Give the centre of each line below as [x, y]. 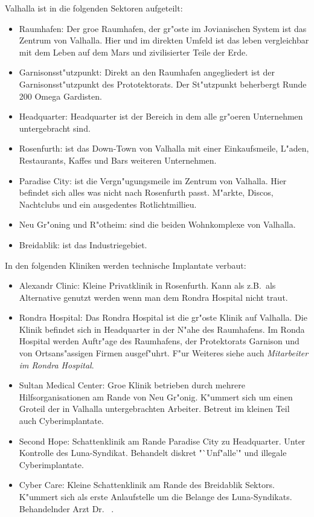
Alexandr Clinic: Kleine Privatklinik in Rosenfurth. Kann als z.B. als [147, 285]
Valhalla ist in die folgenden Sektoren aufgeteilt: [94, 8]
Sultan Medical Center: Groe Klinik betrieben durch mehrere [132, 385]
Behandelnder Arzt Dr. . [66, 508]
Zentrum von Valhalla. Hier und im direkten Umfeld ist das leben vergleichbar [164, 40]
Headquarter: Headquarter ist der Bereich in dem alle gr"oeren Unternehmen [161, 116]
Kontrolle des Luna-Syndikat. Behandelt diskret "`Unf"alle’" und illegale [153, 453]
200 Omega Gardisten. [60, 96]
